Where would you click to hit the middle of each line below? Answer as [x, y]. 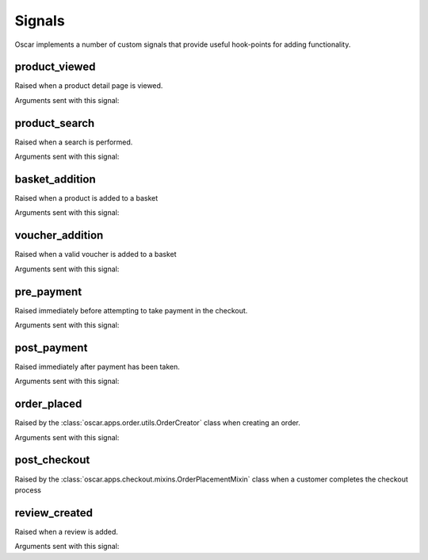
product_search [55, 123]
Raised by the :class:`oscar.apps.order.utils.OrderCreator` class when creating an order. [158, 423]
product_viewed [55, 67]
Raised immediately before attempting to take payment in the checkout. [131, 310]
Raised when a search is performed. [74, 142]
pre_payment [48, 292]
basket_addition [55, 179]
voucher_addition [59, 235]
